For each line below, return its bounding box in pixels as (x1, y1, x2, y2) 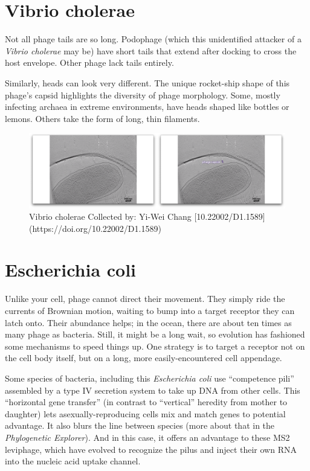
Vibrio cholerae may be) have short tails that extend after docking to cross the (5, 44, 297, 57)
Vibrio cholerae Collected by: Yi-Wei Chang (29, 210, 192, 223)
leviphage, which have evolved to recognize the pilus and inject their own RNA (5, 443, 297, 455)
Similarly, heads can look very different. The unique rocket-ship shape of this (5, 76, 290, 89)
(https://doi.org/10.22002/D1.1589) (29, 222, 161, 234)
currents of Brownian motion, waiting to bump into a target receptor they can (5, 304, 295, 316)
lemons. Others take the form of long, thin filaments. (5, 112, 200, 124)
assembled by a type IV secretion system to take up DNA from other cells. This (5, 383, 300, 396)
